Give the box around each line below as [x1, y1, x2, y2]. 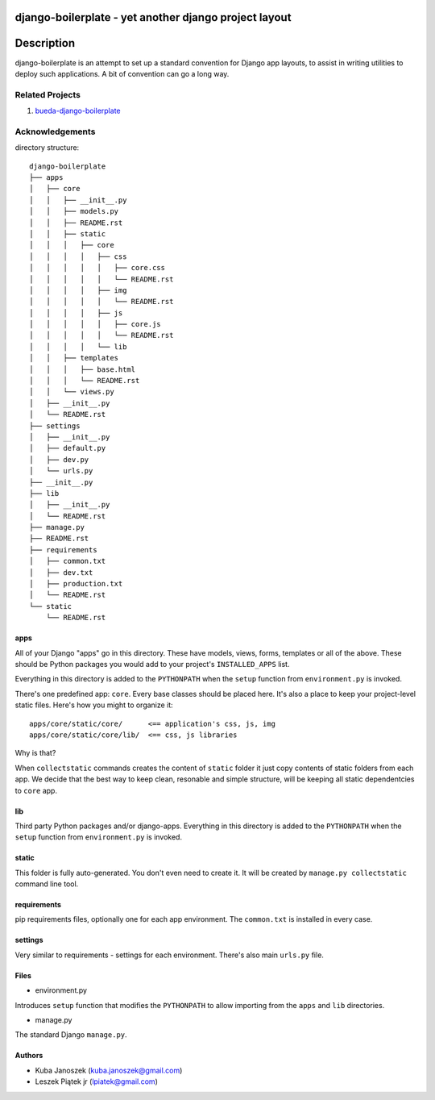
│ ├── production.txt [29, 579, 123, 589]
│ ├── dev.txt [29, 568, 93, 577]
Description [14, 36, 76, 50]
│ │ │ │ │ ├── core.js [29, 319, 161, 329]
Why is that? [14, 748, 56, 758]
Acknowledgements [14, 126, 96, 137]
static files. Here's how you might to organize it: [14, 700, 173, 710]
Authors [14, 1051, 43, 1060]
